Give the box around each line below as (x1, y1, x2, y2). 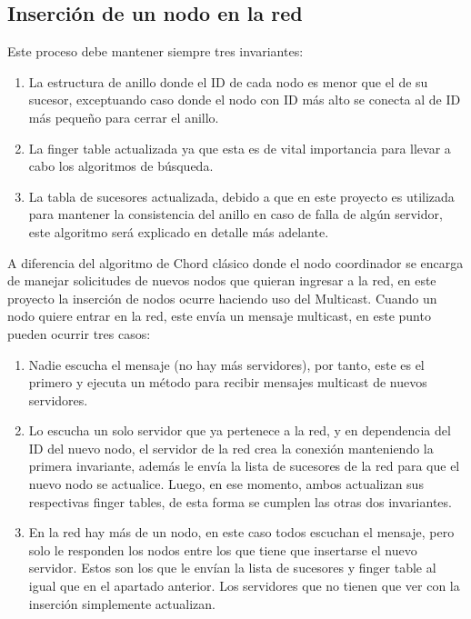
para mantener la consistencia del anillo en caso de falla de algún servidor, (28, 205, 443, 224)
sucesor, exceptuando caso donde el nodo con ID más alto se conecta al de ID (28, 90, 461, 109)
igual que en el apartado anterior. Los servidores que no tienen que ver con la (28, 576, 460, 595)
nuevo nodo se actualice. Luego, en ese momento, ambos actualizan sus (28, 474, 424, 494)
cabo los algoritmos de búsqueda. (28, 156, 214, 175)
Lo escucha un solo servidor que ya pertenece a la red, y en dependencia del (28, 421, 451, 440)
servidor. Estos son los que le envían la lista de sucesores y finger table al (28, 558, 436, 577)
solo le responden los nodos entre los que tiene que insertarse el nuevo (28, 540, 417, 559)
